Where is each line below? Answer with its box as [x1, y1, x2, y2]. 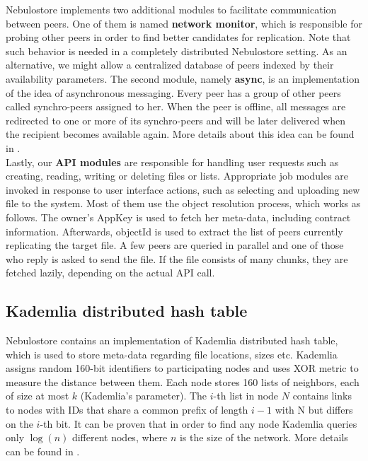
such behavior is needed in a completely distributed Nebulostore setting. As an [6, 43, 347, 58]
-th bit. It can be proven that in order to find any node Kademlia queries [40, 416, 357, 431]
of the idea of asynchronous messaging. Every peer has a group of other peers [6, 85, 341, 100]
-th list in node [213, 388, 279, 403]
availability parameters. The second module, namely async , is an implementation [6, 71, 360, 86]
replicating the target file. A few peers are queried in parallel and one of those [6, 238, 344, 252]
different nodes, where [71, 430, 168, 445]
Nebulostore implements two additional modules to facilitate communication [6, 2, 337, 16]
